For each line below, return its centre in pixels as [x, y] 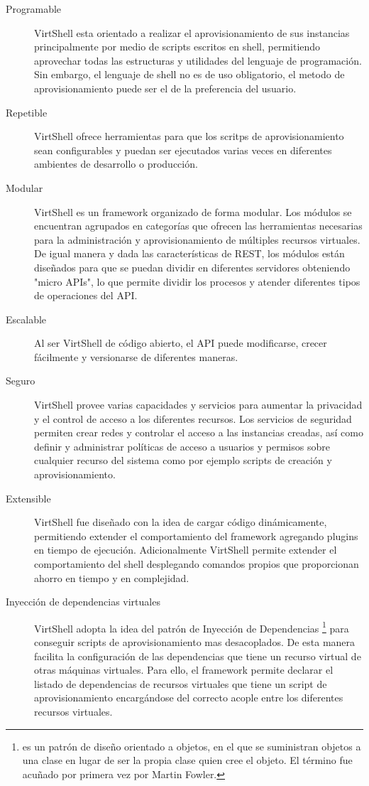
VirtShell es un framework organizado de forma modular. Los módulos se [193, 211]
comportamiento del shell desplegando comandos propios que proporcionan [197, 564]
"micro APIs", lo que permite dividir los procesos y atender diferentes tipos [197, 281]
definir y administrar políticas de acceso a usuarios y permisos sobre [182, 446]
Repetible [27, 112]
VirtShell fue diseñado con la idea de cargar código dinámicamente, [181, 522]
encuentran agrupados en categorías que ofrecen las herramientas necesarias [198, 226]
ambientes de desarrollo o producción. [116, 164]
